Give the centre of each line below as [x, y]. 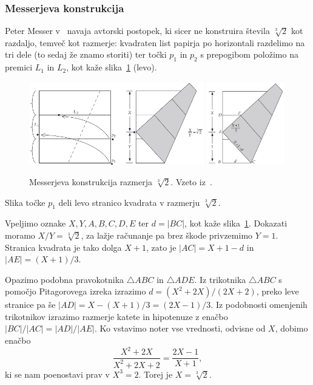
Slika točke [25, 202]
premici [19, 67]
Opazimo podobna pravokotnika [65, 279]
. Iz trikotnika [220, 279]
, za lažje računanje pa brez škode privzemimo [167, 235]
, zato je [161, 247]
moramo [20, 235]
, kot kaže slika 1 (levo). [112, 67]
